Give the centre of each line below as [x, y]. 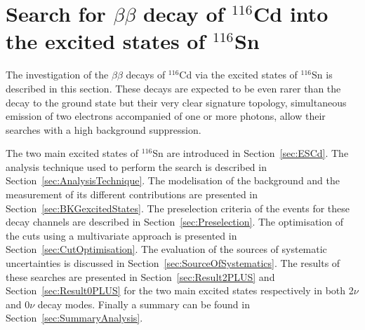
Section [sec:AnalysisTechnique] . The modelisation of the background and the [173, 180]
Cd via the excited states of [238, 75]
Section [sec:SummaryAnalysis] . [74, 318]
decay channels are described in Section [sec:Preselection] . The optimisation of [174, 222]
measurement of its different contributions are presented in [132, 194]
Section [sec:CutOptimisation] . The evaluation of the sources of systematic [166, 249]
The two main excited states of [72, 153]
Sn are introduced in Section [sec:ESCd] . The [251, 153]
